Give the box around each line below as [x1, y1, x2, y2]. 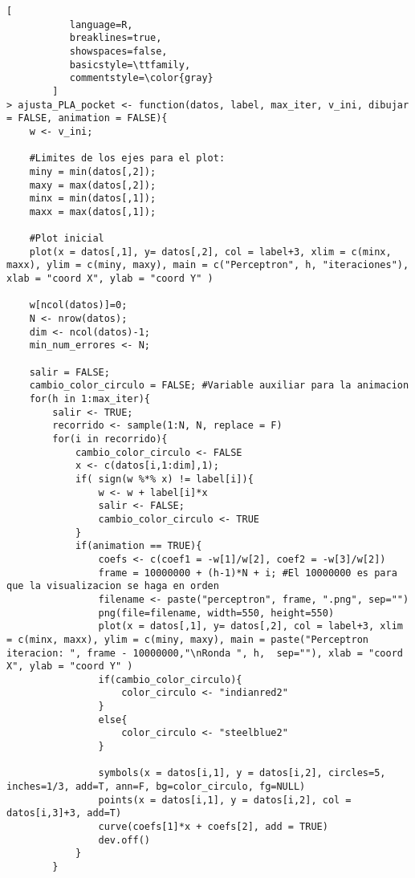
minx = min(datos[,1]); [29, 193, 157, 205]
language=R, [69, 18, 133, 30]
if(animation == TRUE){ [75, 540, 202, 552]
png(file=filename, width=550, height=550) [98, 607, 335, 619]
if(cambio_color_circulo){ [98, 673, 242, 685]
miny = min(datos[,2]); [29, 165, 157, 177]
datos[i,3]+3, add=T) [6, 807, 122, 819]
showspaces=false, [69, 45, 168, 57]
